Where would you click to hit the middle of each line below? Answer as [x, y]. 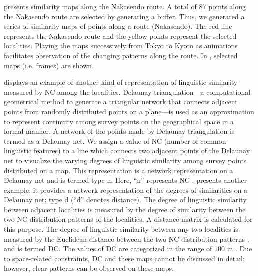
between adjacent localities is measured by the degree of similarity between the [125, 209]
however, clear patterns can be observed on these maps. [89, 268]
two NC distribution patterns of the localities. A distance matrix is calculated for [128, 219]
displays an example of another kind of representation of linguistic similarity [121, 82]
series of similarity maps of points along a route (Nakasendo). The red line [118, 26]
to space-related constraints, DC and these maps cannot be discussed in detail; [124, 258]
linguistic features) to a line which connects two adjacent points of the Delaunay [127, 150]
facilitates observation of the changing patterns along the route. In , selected [121, 55]
